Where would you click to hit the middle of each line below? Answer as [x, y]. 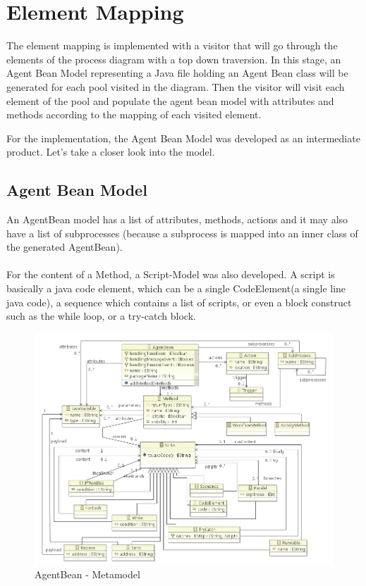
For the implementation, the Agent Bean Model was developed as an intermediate [183, 138]
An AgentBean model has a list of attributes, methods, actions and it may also [177, 219]
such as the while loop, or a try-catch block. [101, 316]
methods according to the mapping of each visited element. [134, 114]
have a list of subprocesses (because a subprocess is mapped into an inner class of [182, 233]
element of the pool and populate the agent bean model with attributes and [170, 100]
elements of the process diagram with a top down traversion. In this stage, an [174, 59]
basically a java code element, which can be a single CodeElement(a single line [176, 288]
